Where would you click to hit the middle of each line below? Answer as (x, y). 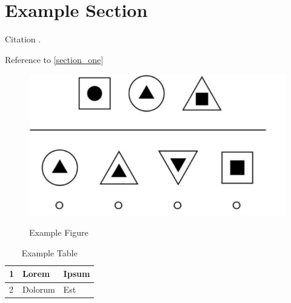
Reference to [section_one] (54, 59)
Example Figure (59, 232)
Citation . (23, 39)
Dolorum (39, 289)
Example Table (49, 252)
